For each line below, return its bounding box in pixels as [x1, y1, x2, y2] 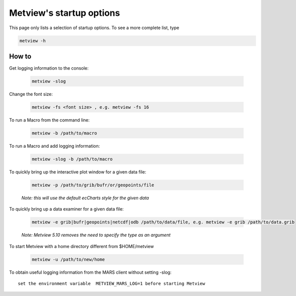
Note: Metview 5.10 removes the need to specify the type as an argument [21, 232, 171, 238]
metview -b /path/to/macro [32, 130, 97, 136]
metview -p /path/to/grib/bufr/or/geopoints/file [32, 182, 154, 188]
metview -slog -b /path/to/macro [32, 156, 113, 162]
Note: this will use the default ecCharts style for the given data [21, 195, 149, 201]
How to [9, 52, 32, 60]
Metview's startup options [9, 7, 120, 18]
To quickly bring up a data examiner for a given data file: [9, 206, 124, 212]
